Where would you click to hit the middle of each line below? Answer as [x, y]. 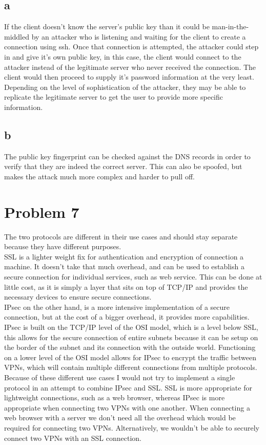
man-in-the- [230, 26]
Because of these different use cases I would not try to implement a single [120, 377]
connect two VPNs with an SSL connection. [73, 438]
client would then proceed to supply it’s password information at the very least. [129, 77]
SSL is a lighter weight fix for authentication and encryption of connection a [124, 256]
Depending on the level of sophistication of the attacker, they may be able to [125, 87]
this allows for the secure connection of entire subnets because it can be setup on [131, 337]
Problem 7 [42, 211]
